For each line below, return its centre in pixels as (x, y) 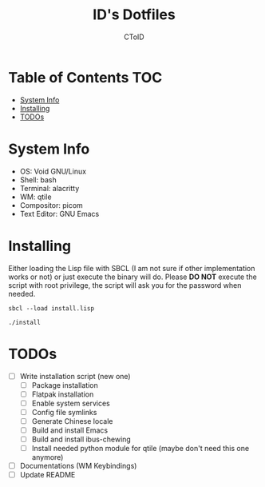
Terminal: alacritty (49, 188)
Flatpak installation (63, 394)
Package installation (65, 385)
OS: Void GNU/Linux (53, 171)
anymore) (47, 457)
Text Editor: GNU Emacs (59, 214)
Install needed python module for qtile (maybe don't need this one (140, 448)
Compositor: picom (51, 205)
